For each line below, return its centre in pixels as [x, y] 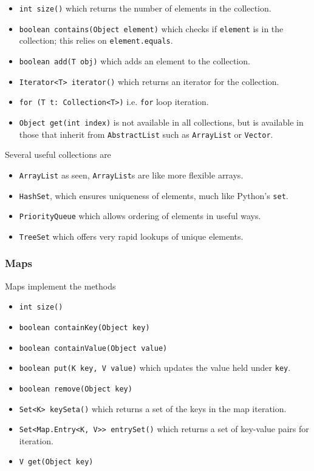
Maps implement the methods [60, 286]
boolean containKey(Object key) [84, 327]
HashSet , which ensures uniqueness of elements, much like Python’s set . [154, 195]
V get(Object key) [56, 462]
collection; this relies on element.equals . [96, 40]
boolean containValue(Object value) [93, 348]
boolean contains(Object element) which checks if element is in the [151, 28]
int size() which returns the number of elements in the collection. [145, 8]
